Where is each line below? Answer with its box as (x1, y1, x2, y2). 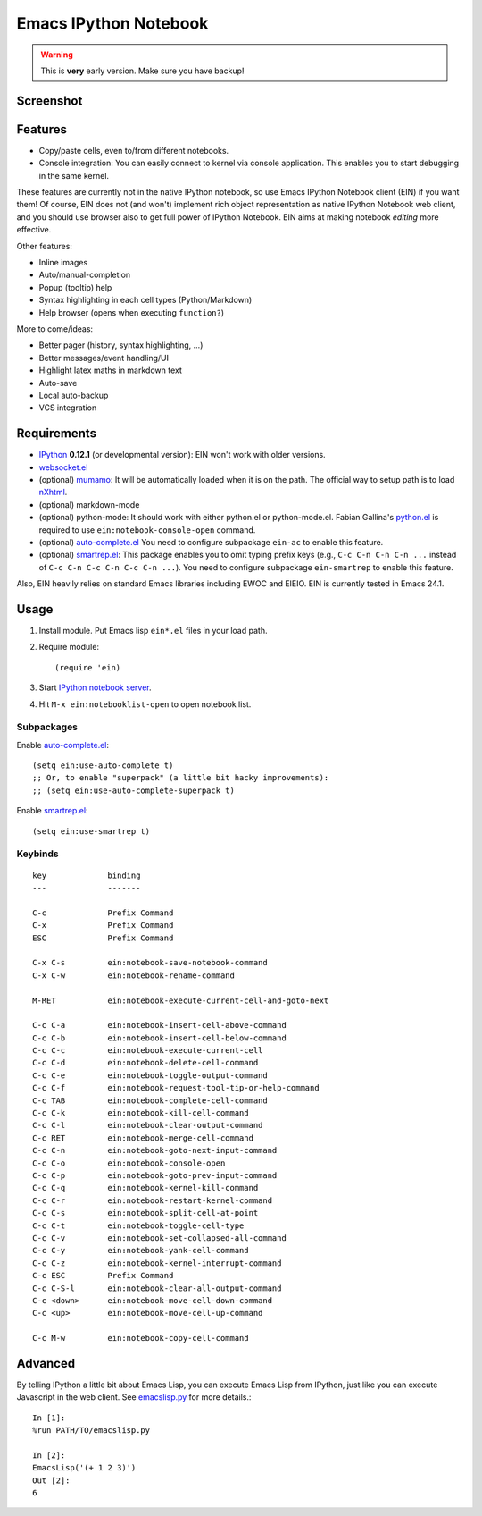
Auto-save (38, 377, 78, 388)
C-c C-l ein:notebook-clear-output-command (32, 1120, 263, 1131)
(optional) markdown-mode (38, 499, 140, 510)
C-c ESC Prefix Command (32, 1270, 174, 1281)
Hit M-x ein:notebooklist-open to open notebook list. (38, 698, 252, 710)
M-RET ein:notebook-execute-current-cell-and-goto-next (32, 995, 329, 1006)
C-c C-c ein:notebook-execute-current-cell (32, 1046, 263, 1056)
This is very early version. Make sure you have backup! (40, 65, 245, 76)
